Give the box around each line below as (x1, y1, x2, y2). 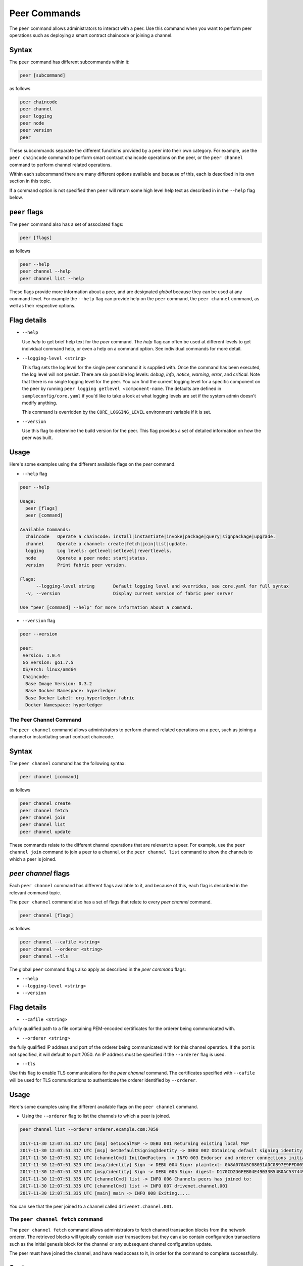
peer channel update (20, 828, 71, 835)
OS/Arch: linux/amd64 (23, 666, 76, 672)
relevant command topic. (9, 889, 62, 896)
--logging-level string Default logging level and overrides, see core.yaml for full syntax (36, 583, 289, 589)
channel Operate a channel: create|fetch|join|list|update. (25, 541, 188, 546)
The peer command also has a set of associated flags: (9, 221, 124, 227)
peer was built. (22, 434, 53, 441)
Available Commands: (20, 527, 71, 533)
